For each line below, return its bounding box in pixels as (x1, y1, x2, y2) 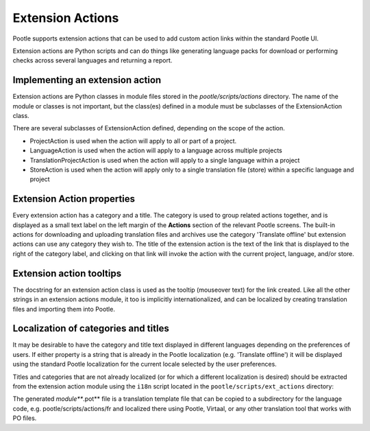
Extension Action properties (12, 193, 136, 205)
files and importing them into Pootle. (12, 305, 116, 313)
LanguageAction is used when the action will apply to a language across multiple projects (29, 146, 282, 154)
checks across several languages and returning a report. (12, 56, 173, 65)
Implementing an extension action (12, 74, 162, 86)
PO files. (12, 414, 37, 422)
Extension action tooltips (12, 268, 122, 279)
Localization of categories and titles (12, 323, 169, 334)
